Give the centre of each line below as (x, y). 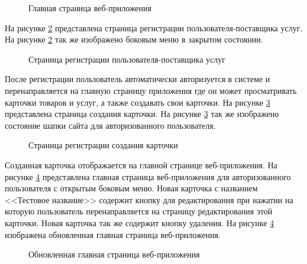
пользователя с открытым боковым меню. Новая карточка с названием (131, 188)
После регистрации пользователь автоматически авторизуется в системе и (138, 79)
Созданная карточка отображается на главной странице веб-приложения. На (141, 164)
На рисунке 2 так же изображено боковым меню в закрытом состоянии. (134, 39)
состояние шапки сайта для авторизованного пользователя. (110, 125)
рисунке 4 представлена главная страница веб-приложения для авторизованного (148, 176)
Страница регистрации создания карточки (103, 145)
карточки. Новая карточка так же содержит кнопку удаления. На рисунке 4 (140, 222)
